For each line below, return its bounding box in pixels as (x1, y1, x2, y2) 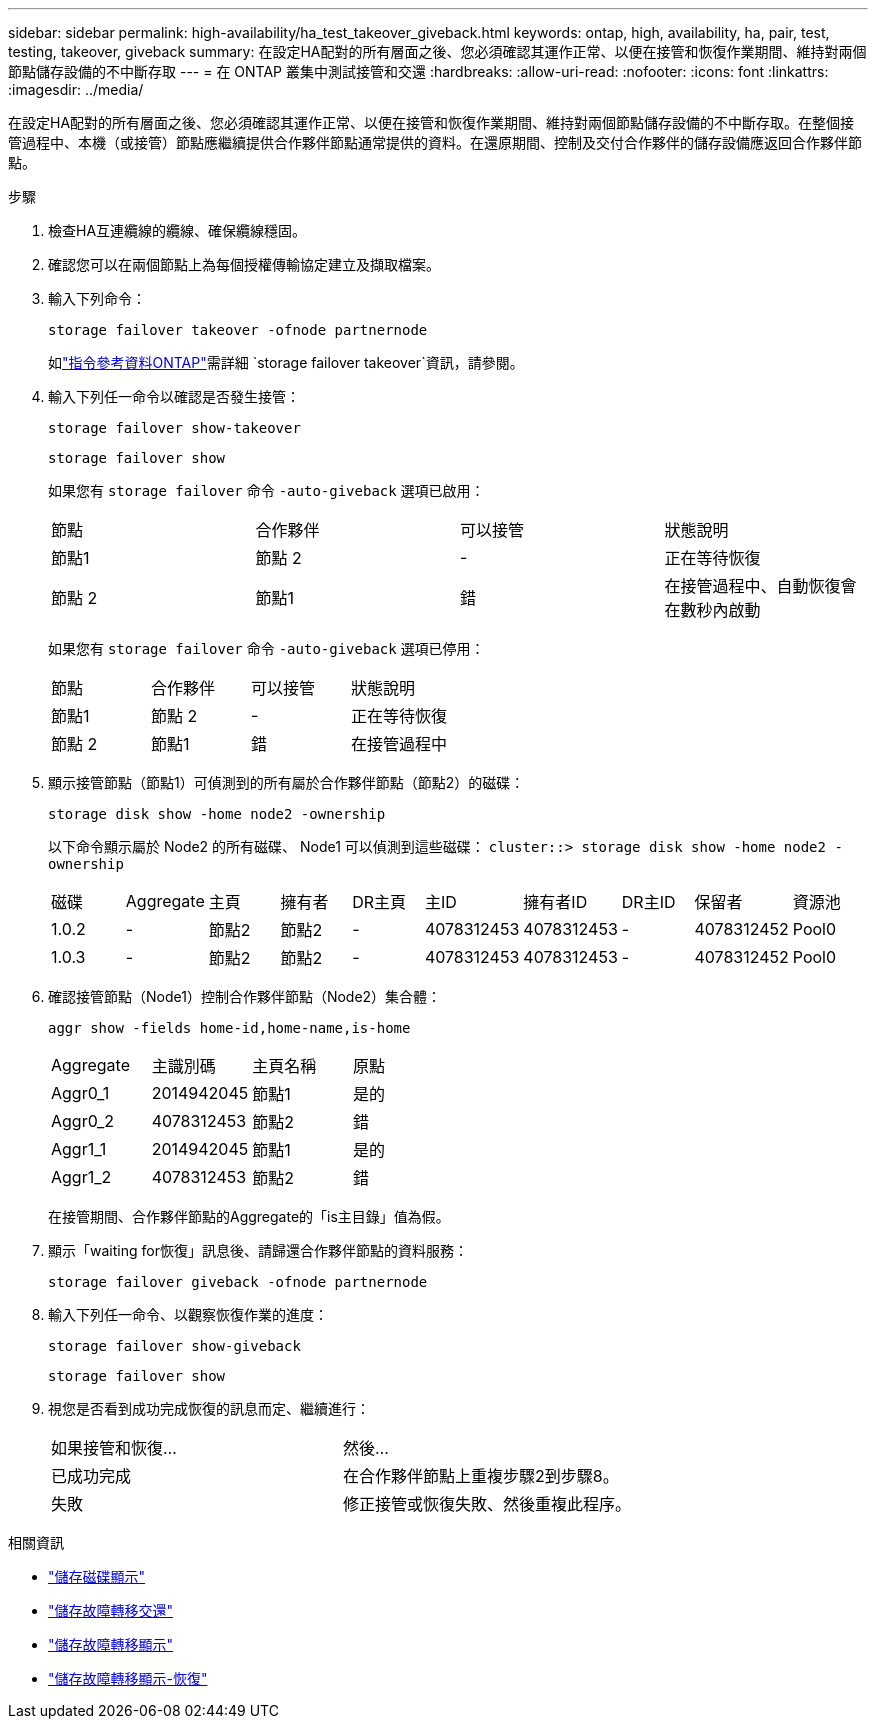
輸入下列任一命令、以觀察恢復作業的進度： (48, 1306, 328, 1323)
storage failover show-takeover (48, 420, 301, 436)
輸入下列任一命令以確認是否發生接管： (48, 388, 300, 405)
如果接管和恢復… (51, 1438, 177, 1458)
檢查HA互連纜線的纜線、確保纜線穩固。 (48, 222, 307, 239)
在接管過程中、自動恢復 (664, 576, 841, 596)
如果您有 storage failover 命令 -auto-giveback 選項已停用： (48, 640, 485, 657)
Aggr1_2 (51, 1167, 112, 1187)
